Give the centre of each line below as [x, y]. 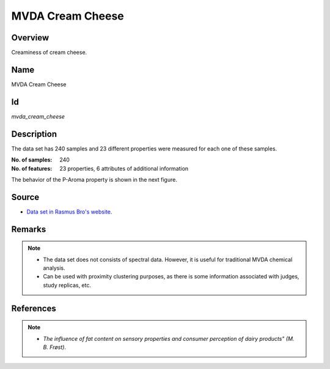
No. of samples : [32, 160]
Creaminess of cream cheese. [49, 53]
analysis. [54, 268]
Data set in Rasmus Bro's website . [69, 212]
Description [34, 134]
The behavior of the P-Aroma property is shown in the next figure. [94, 179]
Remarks [29, 229]
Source [25, 197]
